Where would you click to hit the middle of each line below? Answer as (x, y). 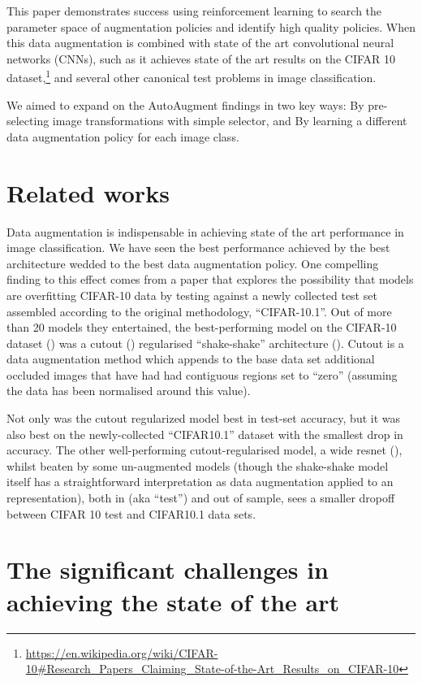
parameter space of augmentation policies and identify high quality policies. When (211, 26)
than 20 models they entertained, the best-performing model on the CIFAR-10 (202, 327)
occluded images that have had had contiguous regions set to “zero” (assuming (202, 374)
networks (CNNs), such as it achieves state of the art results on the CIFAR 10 (201, 58)
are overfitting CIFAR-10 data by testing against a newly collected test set (192, 295)
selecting (28, 121)
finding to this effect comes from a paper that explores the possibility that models (210, 279)
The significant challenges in (168, 569)
